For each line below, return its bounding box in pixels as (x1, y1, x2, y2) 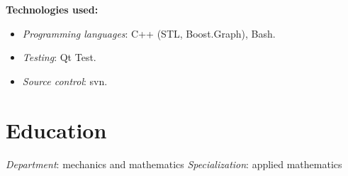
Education (6, 115, 107, 144)
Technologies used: (6, 2, 99, 16)
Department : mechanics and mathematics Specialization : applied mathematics (6, 156, 342, 171)
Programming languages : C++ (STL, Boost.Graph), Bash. (22, 26, 276, 40)
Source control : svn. (22, 73, 108, 88)
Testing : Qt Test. (22, 50, 96, 65)
